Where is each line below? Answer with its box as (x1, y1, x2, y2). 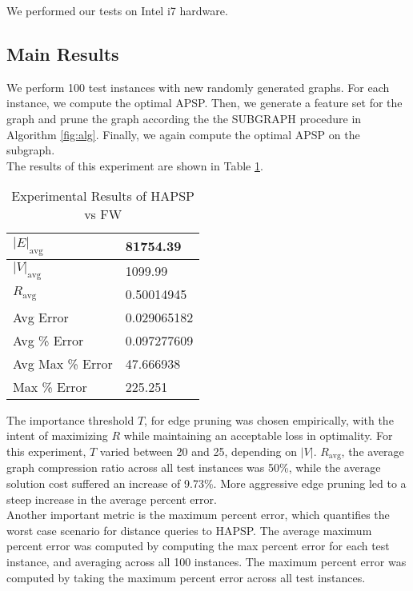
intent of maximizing (6, 427, 108, 444)
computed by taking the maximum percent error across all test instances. (6, 569, 366, 585)
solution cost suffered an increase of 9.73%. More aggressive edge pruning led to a (6, 474, 407, 491)
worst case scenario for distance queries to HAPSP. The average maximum (6, 521, 372, 538)
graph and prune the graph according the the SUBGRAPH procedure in (6, 110, 362, 126)
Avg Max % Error (13, 353, 113, 373)
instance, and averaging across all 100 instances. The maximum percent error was (6, 553, 407, 569)
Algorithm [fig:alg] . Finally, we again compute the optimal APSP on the (6, 126, 360, 142)
